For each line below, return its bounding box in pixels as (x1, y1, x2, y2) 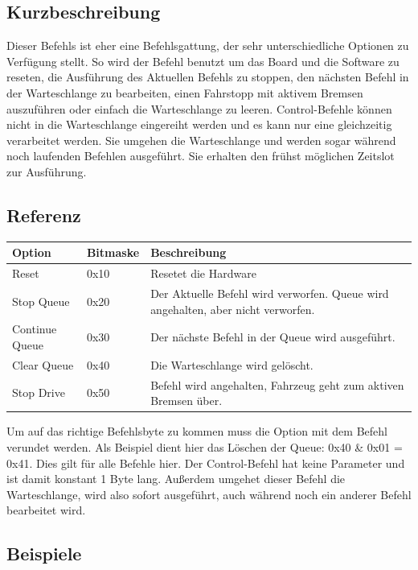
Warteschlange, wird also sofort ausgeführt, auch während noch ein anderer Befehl (6, 485, 412, 502)
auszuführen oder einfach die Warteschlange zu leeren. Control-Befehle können (6, 100, 392, 117)
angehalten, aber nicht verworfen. (150, 300, 315, 317)
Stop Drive (12, 384, 65, 401)
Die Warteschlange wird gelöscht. (150, 356, 313, 373)
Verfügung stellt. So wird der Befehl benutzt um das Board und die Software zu (6, 52, 400, 69)
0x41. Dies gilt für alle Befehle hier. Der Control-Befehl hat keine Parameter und (6, 454, 405, 471)
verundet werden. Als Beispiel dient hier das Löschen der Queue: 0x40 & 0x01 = (6, 438, 403, 455)
